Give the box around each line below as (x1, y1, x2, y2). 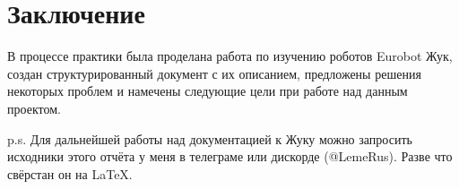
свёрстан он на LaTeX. (7, 164, 133, 183)
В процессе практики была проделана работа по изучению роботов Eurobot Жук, (7, 47, 453, 65)
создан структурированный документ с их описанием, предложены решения (7, 64, 421, 82)
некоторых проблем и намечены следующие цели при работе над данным (7, 82, 408, 100)
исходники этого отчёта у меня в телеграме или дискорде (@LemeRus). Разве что (7, 147, 453, 166)
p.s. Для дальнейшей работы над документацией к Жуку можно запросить (7, 129, 412, 148)
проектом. (7, 99, 61, 117)
